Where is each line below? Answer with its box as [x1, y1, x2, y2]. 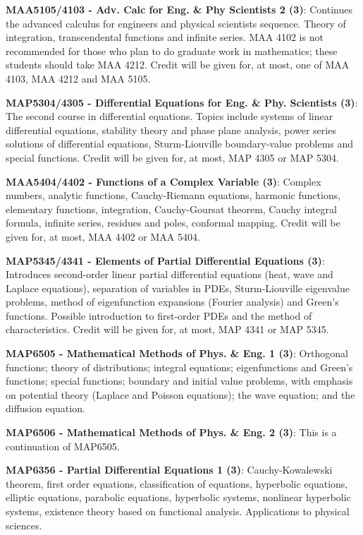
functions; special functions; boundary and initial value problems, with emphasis [6, 373, 353, 388]
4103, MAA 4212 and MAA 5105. [6, 71, 151, 85]
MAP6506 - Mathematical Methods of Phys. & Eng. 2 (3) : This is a [6, 425, 337, 440]
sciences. [6, 517, 42, 532]
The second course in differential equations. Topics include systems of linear [6, 109, 333, 124]
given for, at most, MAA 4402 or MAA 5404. [6, 229, 200, 244]
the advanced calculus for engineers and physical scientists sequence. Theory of [6, 16, 346, 30]
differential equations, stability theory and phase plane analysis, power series [6, 122, 336, 137]
